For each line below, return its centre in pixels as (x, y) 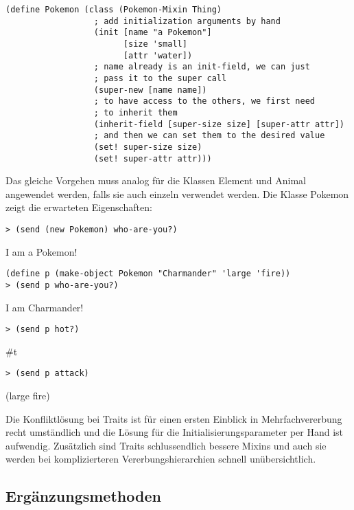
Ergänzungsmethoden (83, 496)
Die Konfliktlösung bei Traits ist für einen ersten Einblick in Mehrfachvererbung (174, 418)
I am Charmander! (45, 307)
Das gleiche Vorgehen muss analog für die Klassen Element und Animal (156, 180)
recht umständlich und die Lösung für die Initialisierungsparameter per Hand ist (175, 432)
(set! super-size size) (148, 147)
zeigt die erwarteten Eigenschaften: (79, 207)
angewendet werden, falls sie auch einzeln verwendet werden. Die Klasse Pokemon (177, 193)
